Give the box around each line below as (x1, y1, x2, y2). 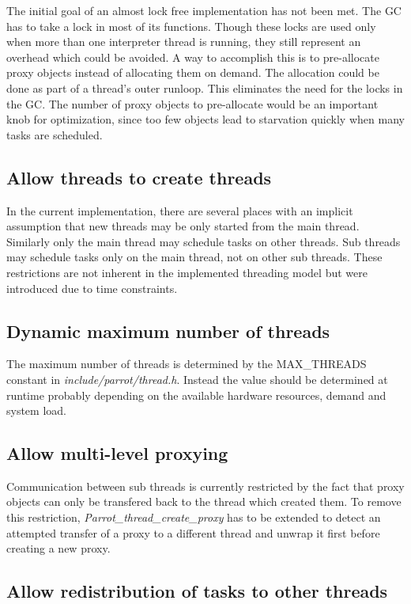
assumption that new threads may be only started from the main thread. (6, 218, 360, 234)
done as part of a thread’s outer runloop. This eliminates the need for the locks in (6, 79, 403, 96)
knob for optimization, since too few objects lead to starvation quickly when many (6, 111, 405, 127)
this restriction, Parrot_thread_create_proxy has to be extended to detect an (6, 509, 381, 526)
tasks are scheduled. (6, 126, 103, 142)
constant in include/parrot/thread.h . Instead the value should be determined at (6, 370, 388, 387)
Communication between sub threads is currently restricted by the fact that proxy (6, 477, 405, 494)
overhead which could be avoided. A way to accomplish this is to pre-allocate (6, 48, 379, 65)
